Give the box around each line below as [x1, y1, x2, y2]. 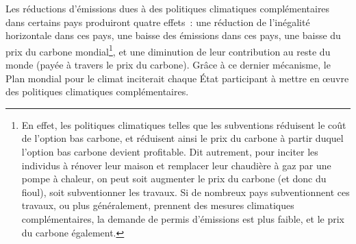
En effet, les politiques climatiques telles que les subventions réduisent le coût [21, 117, 346, 132]
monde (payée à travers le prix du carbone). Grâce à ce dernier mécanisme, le [5, 58, 331, 72]
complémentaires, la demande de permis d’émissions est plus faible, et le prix [21, 211, 344, 225]
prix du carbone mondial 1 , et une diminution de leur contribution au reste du [5, 42, 331, 58]
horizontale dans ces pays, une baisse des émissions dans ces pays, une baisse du [5, 28, 341, 42]
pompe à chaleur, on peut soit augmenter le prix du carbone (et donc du [21, 171, 327, 186]
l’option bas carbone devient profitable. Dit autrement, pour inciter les [21, 145, 318, 158]
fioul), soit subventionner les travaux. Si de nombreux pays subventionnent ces [21, 184, 350, 199]
